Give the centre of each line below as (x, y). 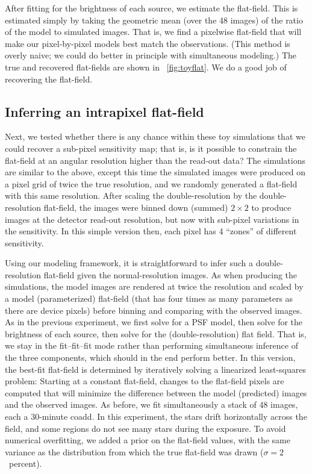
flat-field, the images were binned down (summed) (136, 207)
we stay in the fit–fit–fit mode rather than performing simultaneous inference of (151, 345)
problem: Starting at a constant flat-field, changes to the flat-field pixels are (145, 381)
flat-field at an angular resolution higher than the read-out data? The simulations (155, 160)
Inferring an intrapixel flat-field (105, 111)
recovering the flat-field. (49, 79)
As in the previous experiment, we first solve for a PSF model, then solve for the (154, 322)
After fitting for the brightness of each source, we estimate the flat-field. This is (151, 8)
